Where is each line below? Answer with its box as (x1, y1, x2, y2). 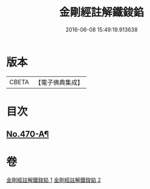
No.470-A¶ (6, 129, 50, 139)
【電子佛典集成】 (34, 78, 83, 87)
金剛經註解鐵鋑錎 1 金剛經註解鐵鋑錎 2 (6, 176, 102, 184)
